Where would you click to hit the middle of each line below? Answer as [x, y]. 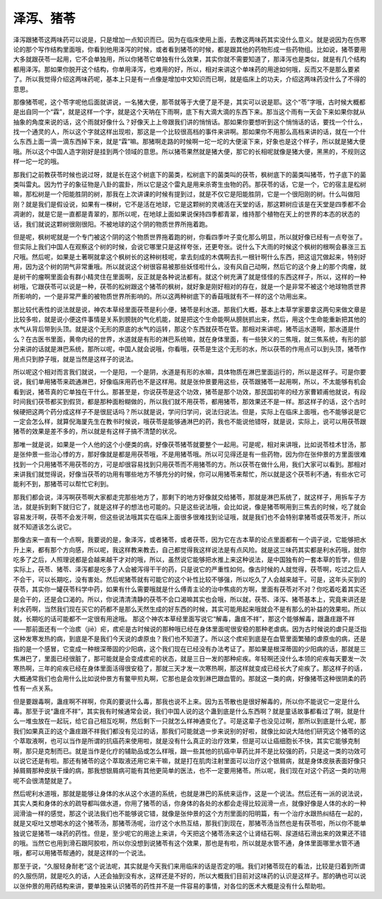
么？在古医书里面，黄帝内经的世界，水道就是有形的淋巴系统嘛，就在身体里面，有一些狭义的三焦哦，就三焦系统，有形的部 [190, 339]
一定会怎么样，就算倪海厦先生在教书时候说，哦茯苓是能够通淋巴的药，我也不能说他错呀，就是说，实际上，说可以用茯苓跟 [190, 422]
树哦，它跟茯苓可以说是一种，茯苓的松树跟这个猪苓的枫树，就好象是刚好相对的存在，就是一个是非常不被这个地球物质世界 [190, 286]
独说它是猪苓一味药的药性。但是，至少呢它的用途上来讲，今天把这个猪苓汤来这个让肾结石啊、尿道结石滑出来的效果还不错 [190, 833]
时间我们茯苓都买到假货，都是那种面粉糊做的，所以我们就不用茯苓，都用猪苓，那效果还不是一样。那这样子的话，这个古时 [190, 402]
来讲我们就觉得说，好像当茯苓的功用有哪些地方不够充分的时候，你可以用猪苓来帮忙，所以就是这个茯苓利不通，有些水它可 [190, 474]
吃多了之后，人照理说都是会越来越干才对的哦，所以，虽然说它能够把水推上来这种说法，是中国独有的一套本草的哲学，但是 [190, 560]
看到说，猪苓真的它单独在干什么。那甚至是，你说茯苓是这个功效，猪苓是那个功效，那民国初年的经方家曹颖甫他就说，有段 [190, 391]
